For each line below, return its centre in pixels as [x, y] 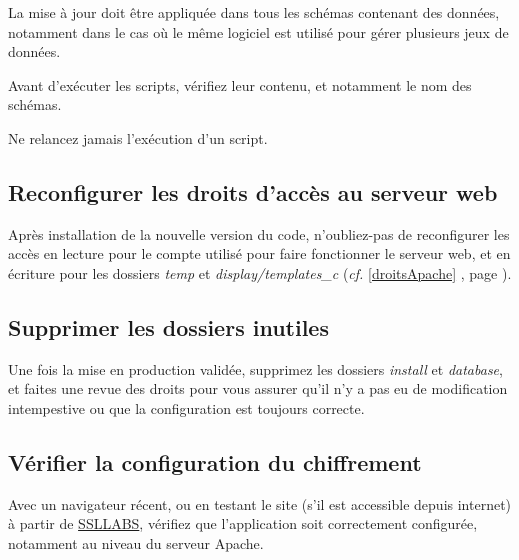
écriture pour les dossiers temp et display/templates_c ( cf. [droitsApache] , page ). [260, 272]
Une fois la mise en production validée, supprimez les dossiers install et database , [255, 368]
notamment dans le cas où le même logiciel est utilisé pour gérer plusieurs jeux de [258, 31]
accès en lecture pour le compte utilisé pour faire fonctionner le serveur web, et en [259, 253]
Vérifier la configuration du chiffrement [215, 461]
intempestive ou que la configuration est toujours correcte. [186, 407]
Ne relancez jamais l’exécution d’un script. [138, 137]
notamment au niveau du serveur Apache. [136, 542]
